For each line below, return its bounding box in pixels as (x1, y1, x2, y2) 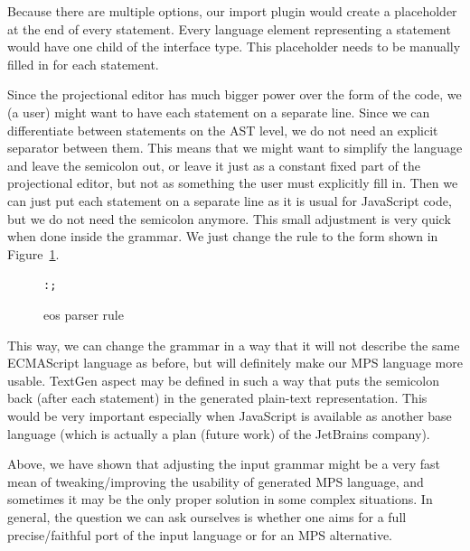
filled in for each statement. (7, 54, 159, 73)
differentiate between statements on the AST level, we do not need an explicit (7, 120, 438, 139)
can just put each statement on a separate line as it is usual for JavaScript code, (7, 191, 452, 210)
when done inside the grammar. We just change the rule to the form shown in (7, 227, 438, 246)
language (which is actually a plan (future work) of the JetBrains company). (7, 424, 430, 443)
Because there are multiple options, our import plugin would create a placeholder (7, 2, 457, 20)
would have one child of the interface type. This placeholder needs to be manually (7, 37, 461, 56)
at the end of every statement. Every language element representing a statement (7, 19, 451, 38)
